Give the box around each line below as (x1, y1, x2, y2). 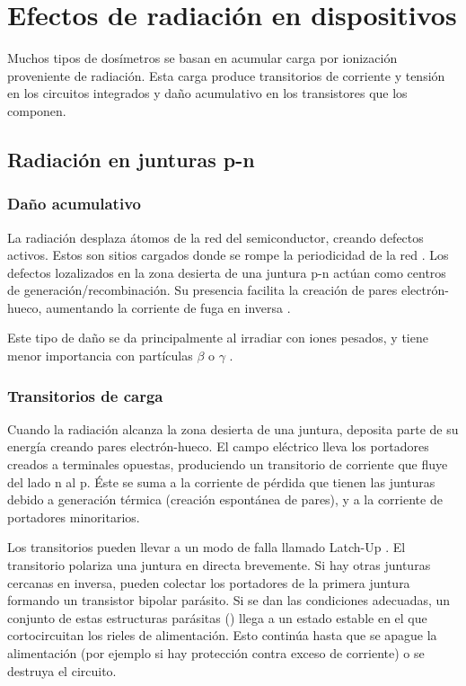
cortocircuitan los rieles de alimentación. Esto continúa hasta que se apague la (7, 626, 437, 645)
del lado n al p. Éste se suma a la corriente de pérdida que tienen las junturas (7, 472, 435, 491)
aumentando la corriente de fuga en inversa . (46, 298, 291, 316)
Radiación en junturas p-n (7, 145, 255, 173)
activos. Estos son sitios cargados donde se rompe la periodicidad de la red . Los (7, 245, 449, 264)
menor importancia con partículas (7, 346, 193, 365)
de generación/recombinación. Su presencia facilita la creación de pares (7, 281, 398, 299)
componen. (7, 101, 66, 120)
